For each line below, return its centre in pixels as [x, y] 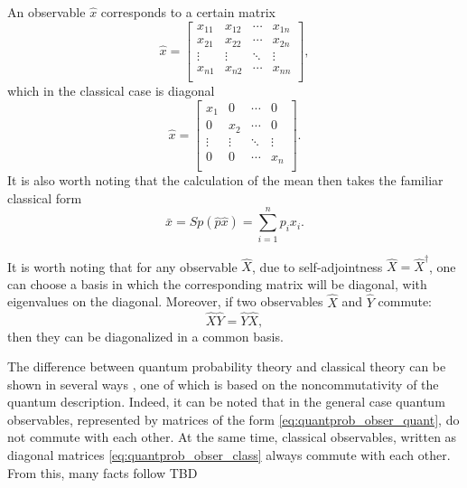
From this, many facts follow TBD [103, 472]
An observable [47, 12]
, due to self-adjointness [317, 266]
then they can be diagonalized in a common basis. [145, 336]
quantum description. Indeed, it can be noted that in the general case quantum [226, 402]
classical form [45, 197]
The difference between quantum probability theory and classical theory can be [227, 366]
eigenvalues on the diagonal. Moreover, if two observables [165, 301]
